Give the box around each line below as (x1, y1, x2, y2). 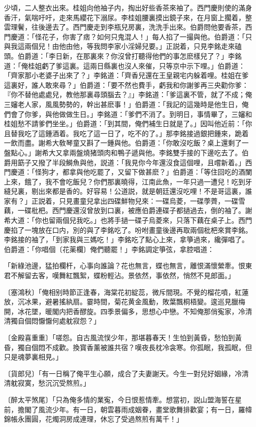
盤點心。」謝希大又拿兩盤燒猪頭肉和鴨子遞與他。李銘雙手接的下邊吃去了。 (4, 147, 242, 157)
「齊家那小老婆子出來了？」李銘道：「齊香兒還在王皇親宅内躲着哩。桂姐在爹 (4, 70, 249, 80)
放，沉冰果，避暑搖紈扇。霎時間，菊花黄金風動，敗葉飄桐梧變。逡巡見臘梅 (4, 296, 245, 307)
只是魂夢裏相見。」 (4, 352, 63, 362)
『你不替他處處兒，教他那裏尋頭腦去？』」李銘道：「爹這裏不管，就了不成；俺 (4, 89, 252, 100)
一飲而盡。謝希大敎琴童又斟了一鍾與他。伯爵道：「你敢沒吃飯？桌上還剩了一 (4, 138, 249, 148)
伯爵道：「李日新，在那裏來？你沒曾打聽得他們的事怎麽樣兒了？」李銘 (17, 50, 242, 61)
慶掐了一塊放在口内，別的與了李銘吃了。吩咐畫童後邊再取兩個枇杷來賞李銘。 (4, 224, 252, 235)
